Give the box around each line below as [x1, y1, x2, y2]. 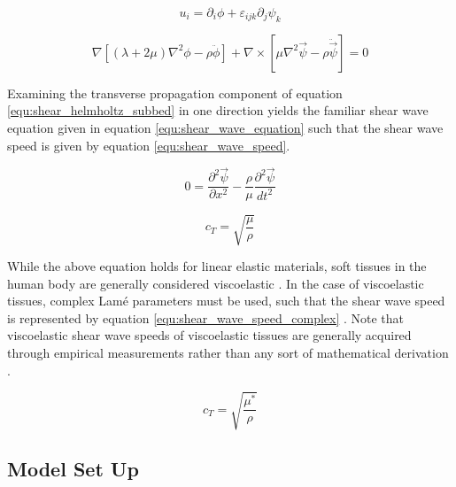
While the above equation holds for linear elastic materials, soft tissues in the [7, 257, 427, 274]
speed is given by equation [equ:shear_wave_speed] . [7, 135, 290, 154]
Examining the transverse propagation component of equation [7, 83, 343, 102]
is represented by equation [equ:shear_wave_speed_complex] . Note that [7, 308, 405, 327]
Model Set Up [7, 455, 139, 483]
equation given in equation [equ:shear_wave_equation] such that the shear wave [7, 118, 444, 136]
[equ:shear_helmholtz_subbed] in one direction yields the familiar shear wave [7, 101, 429, 120]
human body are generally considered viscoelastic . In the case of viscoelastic [7, 274, 424, 292]
